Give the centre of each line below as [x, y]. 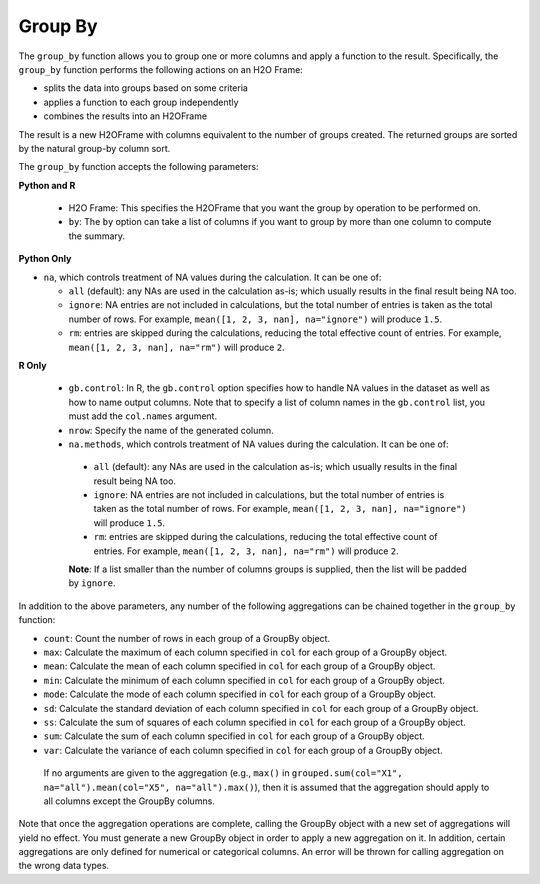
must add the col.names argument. [143, 416]
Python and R [47, 185]
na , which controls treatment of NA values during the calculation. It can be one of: [212, 277]
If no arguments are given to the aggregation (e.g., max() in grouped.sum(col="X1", [223, 773]
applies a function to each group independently [141, 102]
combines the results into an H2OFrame [125, 116]
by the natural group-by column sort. [94, 148]
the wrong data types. [64, 866]
